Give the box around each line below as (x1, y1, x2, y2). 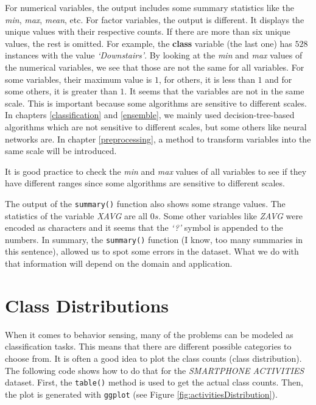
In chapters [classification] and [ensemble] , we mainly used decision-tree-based (5, 108, 295, 121)
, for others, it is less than (159, 72, 255, 85)
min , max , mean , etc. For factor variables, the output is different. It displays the (5, 13, 304, 26)
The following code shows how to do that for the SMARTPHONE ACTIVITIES (5, 364, 304, 376)
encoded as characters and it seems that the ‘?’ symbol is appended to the (5, 221, 283, 234)
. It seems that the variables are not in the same (124, 85, 304, 97)
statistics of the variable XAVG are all (5, 209, 148, 222)
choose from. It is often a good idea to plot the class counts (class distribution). (5, 351, 302, 364)
